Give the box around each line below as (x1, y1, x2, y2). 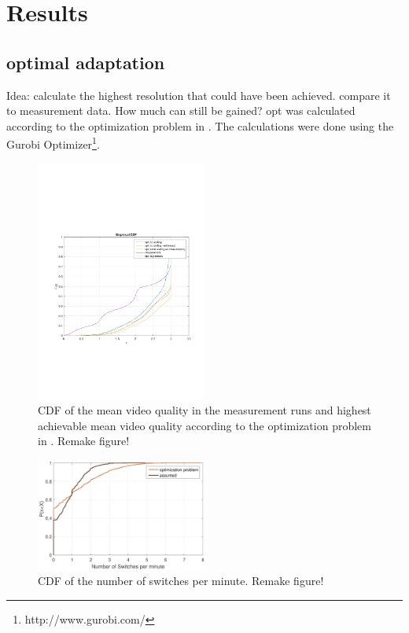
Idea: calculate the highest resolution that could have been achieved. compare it (6, 86, 391, 103)
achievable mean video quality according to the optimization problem (38, 417, 371, 433)
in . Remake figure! (38, 432, 130, 449)
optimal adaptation (6, 50, 165, 74)
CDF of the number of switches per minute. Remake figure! (38, 572, 324, 589)
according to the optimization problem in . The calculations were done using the (6, 117, 394, 134)
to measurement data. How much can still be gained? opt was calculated (6, 102, 356, 119)
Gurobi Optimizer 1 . (6, 134, 100, 153)
